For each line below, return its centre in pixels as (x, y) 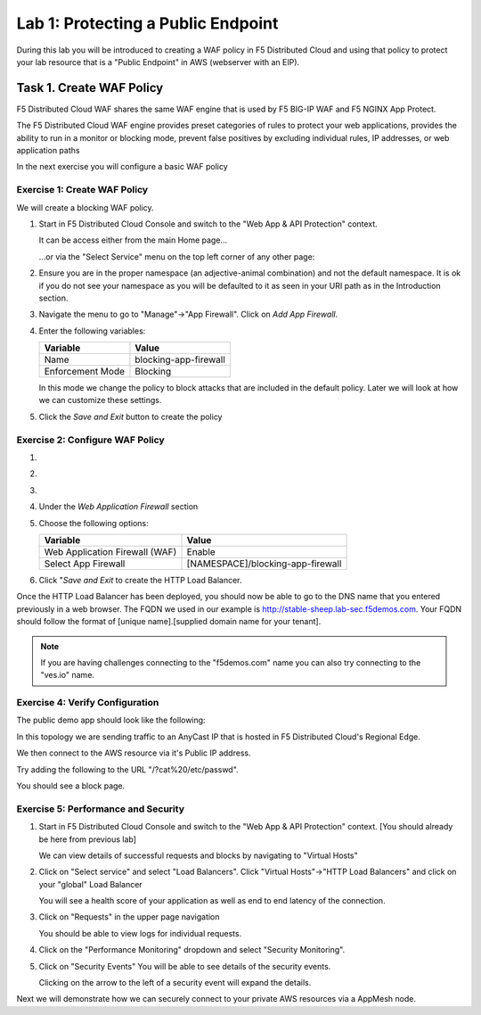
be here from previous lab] (88, 839)
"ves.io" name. (68, 675)
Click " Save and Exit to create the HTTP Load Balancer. (140, 580)
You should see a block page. (71, 786)
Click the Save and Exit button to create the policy (130, 417)
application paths (48, 151)
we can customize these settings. (100, 400)
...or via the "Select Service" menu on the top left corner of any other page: (177, 256)
